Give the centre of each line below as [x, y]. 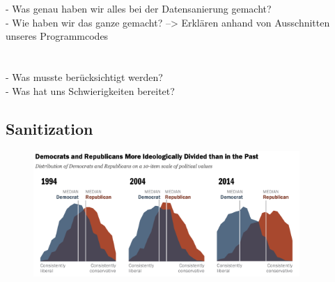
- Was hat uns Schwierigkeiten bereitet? [90, 90]
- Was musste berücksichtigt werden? [84, 76]
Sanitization [49, 128]
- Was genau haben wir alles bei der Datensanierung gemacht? [139, 8]
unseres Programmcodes [57, 36]
